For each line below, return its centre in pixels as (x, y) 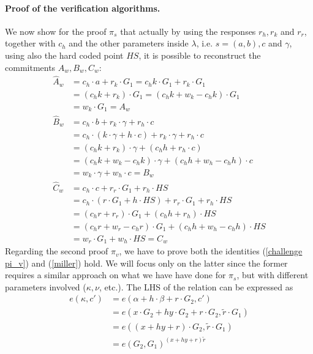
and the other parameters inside (129, 43)
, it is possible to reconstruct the (200, 55)
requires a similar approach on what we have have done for (115, 275)
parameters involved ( (46, 286)
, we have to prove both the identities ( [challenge (211, 251)
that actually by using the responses (188, 31)
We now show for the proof (56, 31)
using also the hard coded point (64, 55)
